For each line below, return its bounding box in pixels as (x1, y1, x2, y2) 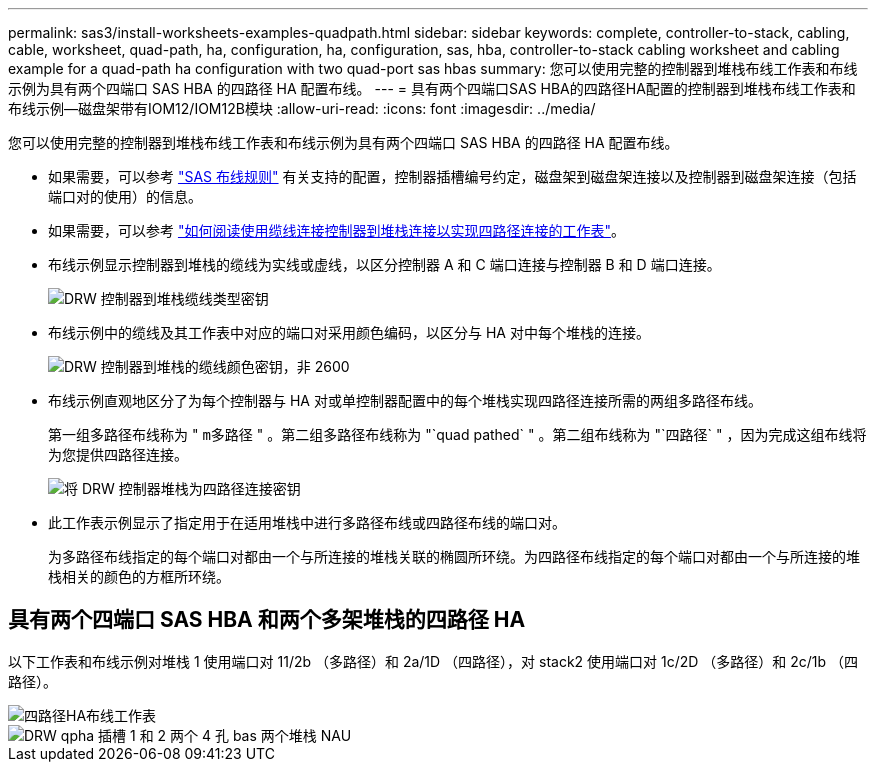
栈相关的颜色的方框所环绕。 (48, 568, 230, 585)
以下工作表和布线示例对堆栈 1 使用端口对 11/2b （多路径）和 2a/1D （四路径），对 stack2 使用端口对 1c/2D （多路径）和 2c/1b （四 (8, 652, 859, 670)
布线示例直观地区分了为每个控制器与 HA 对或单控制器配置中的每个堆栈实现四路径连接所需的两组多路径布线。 (48, 392, 762, 409)
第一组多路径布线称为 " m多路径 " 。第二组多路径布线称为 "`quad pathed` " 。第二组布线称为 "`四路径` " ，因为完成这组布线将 (48, 426, 867, 443)
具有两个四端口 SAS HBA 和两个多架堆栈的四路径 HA (8, 607, 526, 633)
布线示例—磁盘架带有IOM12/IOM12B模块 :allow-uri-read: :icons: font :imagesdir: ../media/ (8, 100, 596, 117)
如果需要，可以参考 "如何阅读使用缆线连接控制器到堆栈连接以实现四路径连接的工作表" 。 (48, 222, 625, 239)
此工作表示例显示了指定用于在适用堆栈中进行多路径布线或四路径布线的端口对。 (48, 514, 566, 531)
